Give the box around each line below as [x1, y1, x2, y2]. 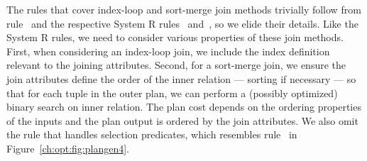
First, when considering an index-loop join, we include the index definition [6, 43, 330, 58]
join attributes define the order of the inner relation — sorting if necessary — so [6, 71, 356, 86]
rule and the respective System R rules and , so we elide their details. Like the [6, 16, 358, 30]
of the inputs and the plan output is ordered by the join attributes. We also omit [6, 113, 358, 128]
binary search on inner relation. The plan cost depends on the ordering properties [6, 99, 361, 114]
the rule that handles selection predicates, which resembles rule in [6, 127, 297, 142]
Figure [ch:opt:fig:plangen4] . [6, 140, 129, 155]
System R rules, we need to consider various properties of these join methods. [6, 30, 344, 45]
